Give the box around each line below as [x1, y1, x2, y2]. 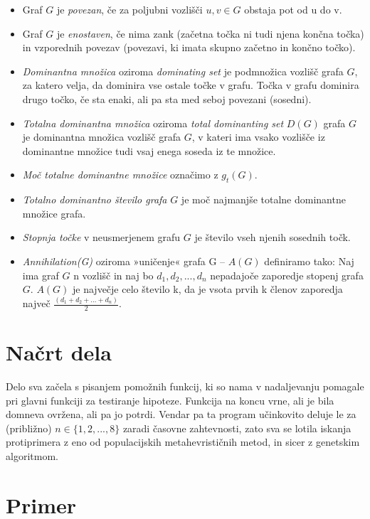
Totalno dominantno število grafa [22, 192, 167, 207]
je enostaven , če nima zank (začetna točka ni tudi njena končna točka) [56, 26, 364, 41]
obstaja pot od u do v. [244, 2, 342, 16]
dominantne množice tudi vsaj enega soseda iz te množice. [22, 143, 276, 158]
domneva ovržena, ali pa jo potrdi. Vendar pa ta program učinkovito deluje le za [6, 407, 356, 422]
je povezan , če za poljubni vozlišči [56, 2, 203, 16]
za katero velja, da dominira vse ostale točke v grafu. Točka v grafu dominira [22, 77, 359, 92]
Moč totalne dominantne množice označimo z [22, 167, 218, 182]
